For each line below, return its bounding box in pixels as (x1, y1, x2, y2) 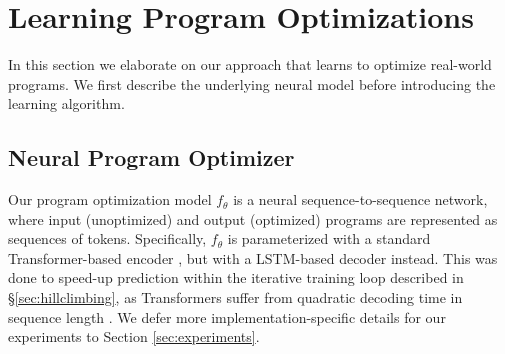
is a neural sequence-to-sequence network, (233, 189, 488, 210)
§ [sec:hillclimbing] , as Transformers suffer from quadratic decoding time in (8, 287, 463, 308)
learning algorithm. (8, 93, 125, 114)
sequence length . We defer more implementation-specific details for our (8, 306, 446, 327)
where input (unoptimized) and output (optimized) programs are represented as (8, 208, 498, 229)
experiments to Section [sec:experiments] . (8, 326, 260, 347)
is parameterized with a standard (227, 228, 431, 249)
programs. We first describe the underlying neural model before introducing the (8, 73, 496, 94)
